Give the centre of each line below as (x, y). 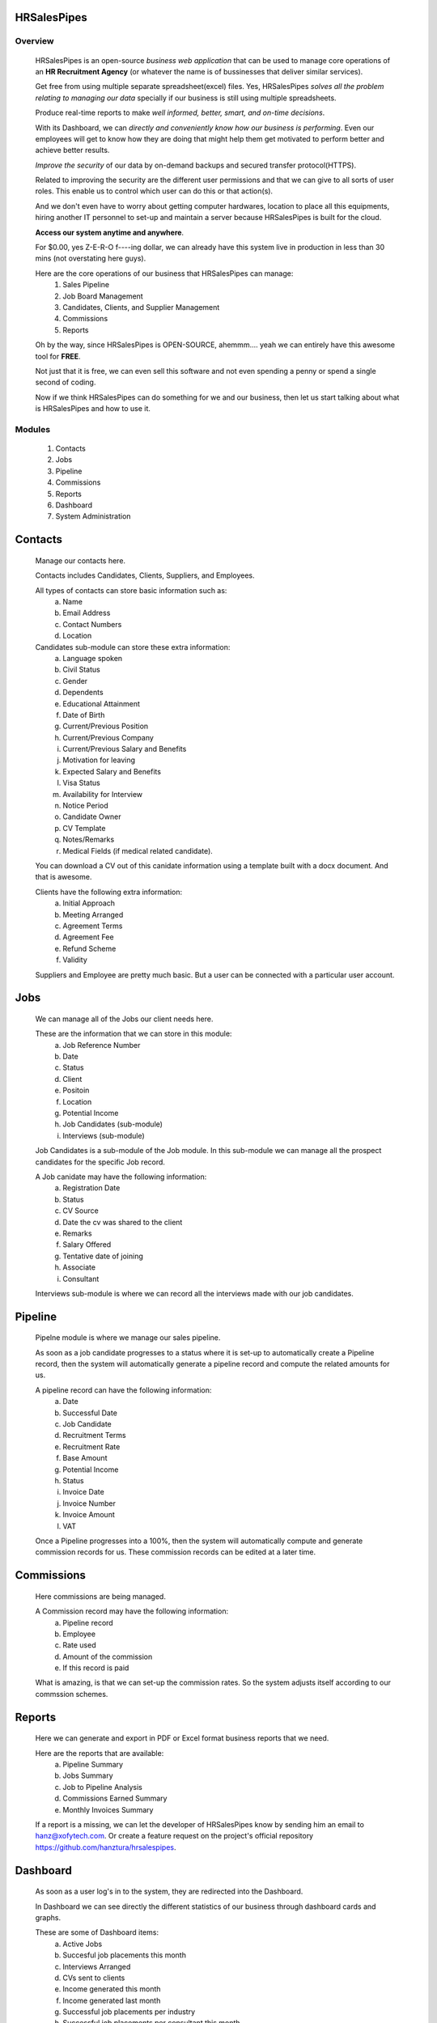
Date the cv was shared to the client (123, 1222)
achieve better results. (72, 151)
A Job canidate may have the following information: (121, 1177)
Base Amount (85, 1458)
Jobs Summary (88, 1775)
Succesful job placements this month (124, 1955)
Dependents (83, 693)
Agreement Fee (88, 937)
